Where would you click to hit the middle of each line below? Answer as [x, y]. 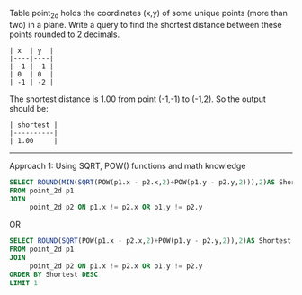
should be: [29, 108]
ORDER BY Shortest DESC [54, 274]
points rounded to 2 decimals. [64, 34]
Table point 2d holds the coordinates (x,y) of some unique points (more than [148, 14]
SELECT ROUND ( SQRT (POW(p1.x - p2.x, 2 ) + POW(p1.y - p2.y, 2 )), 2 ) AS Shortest [151, 241]
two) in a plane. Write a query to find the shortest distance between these [146, 24]
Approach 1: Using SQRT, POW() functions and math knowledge [128, 165]
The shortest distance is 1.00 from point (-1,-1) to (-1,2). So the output [138, 99]
